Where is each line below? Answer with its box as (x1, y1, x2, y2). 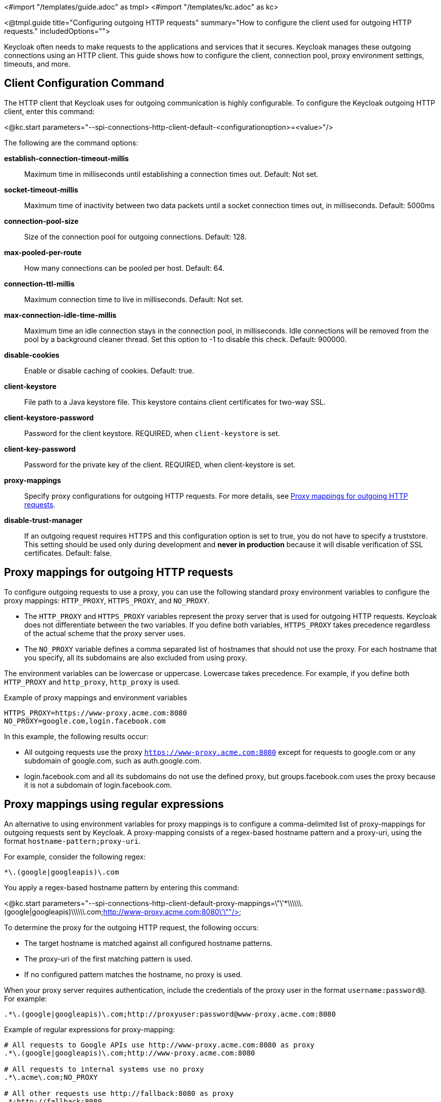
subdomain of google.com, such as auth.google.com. (24, 756, 201, 765)
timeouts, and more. (4, 60, 71, 68)
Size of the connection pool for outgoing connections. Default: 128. (24, 232, 247, 241)
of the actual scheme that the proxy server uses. (24, 629, 186, 638)
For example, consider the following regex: (4, 852, 146, 861)
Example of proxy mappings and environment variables (4, 693, 187, 702)
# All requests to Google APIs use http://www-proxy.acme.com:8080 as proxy (4, 1040, 315, 1049)
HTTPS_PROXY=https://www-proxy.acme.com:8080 (4, 708, 187, 717)
